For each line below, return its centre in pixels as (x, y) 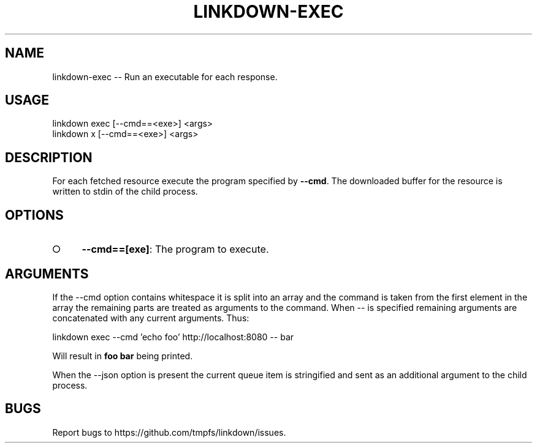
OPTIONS (34, 215)
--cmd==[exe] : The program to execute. (175, 249)
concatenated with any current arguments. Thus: (151, 318)
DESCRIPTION (49, 157)
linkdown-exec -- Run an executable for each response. (165, 77)
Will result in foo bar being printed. (123, 356)
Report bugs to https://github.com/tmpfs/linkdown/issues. (169, 432)
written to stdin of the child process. (125, 192)
